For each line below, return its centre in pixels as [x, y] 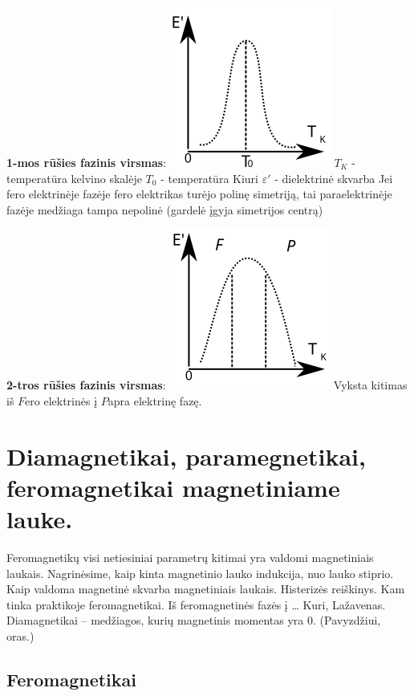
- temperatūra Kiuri [210, 178]
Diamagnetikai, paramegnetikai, [186, 456]
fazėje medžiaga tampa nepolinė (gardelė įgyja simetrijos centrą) [165, 209]
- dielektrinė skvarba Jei [334, 178]
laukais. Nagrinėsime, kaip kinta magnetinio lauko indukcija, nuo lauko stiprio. [200, 573]
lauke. [40, 519]
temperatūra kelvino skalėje [74, 178]
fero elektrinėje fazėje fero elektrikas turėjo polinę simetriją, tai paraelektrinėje [199, 194]
